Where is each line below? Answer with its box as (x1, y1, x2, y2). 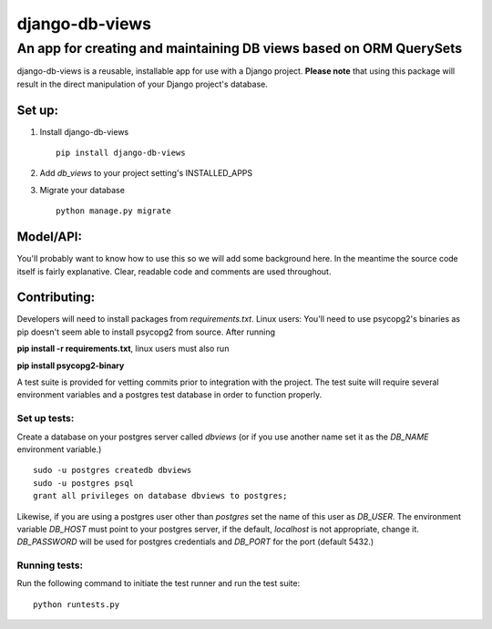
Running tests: (16, 559, 84, 572)
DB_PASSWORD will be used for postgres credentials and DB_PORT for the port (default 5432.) (16, 536, 374, 547)
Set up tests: (16, 412, 75, 425)
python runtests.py (33, 599, 120, 610)
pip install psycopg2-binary (16, 360, 125, 371)
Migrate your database (39, 184, 125, 195)
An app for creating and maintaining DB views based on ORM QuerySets (16, 40, 463, 57)
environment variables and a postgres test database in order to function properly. (16, 389, 323, 400)
